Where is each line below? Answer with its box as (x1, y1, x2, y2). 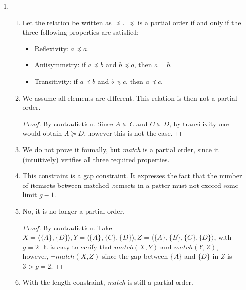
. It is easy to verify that (38, 241, 112, 251)
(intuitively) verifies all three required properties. (22, 154, 170, 164)
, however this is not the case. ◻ (84, 128, 182, 138)
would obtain (22, 128, 62, 138)
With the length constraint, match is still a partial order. (22, 277, 193, 287)
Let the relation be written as (22, 17, 112, 27)
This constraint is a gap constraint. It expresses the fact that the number (22, 170, 242, 181)
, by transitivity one (169, 118, 229, 128)
